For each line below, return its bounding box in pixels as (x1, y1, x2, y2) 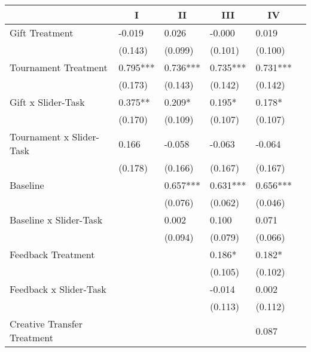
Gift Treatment (10, 26, 74, 39)
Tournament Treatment (10, 60, 108, 74)
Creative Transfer (10, 317, 83, 330)
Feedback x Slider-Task (10, 282, 106, 296)
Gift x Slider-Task (10, 95, 85, 109)
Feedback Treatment (10, 247, 95, 261)
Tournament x (10, 130, 69, 143)
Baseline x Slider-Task (10, 213, 103, 226)
